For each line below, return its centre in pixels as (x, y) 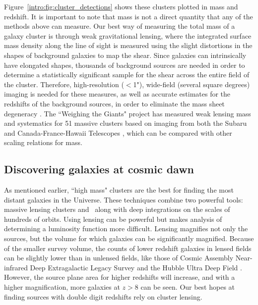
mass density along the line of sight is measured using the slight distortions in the (128, 45)
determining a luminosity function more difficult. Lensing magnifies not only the (126, 229)
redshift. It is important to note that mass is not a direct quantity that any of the (129, 16)
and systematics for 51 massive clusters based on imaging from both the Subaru (126, 123)
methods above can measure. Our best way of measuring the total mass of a (120, 26)
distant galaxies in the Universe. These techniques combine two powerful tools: (124, 199)
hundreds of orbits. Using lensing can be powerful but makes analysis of (113, 219)
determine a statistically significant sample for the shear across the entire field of (127, 75)
